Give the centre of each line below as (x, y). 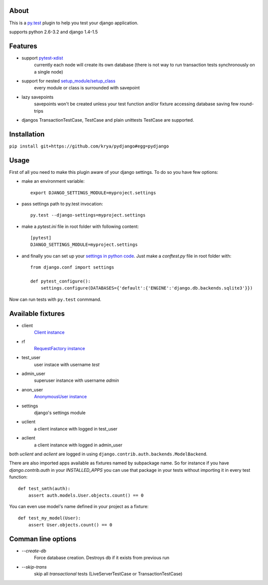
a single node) (49, 72)
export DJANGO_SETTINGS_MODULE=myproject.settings (93, 193)
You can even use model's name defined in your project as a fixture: (79, 507)
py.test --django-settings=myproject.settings (88, 215)
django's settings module (60, 413)
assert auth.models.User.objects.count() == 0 (86, 495)
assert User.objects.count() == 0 (70, 525)
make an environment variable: (53, 181)
